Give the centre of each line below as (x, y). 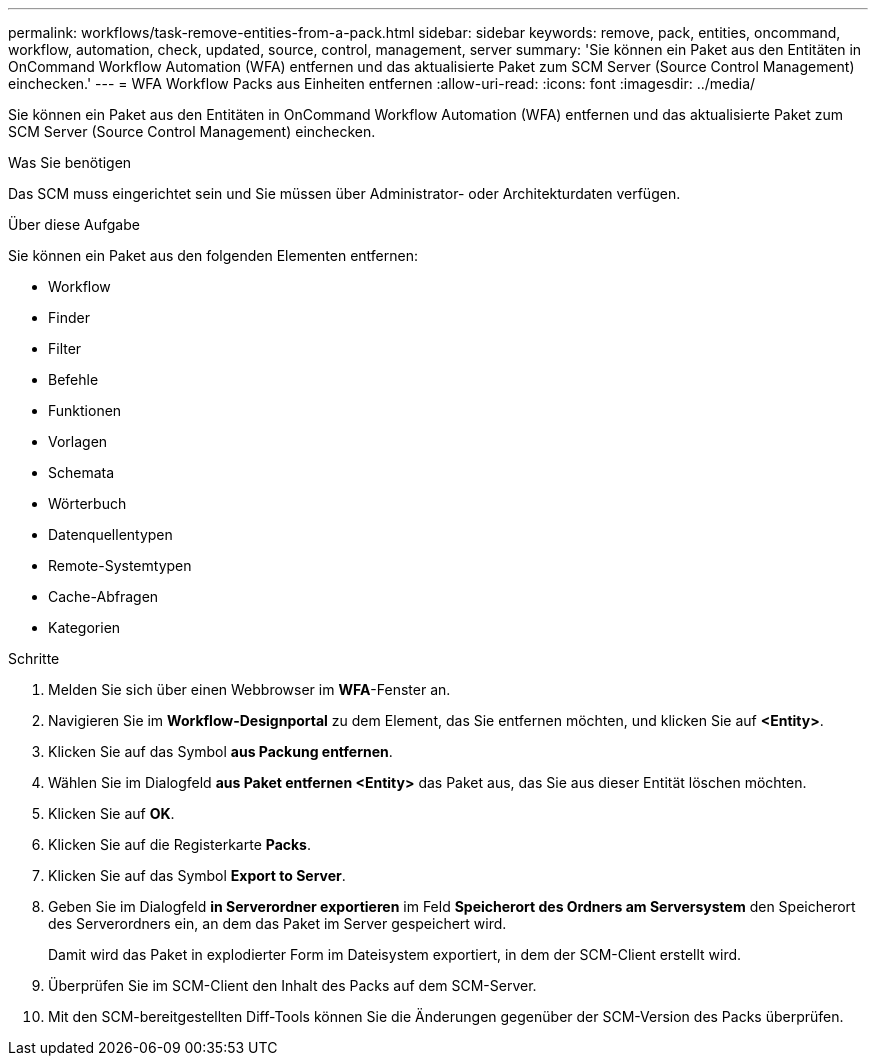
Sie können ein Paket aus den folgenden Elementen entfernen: (213, 255)
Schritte (34, 658)
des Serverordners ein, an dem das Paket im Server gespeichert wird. (277, 923)
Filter (65, 348)
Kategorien (84, 627)
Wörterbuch (87, 503)
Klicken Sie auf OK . (111, 813)
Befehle (73, 379)
